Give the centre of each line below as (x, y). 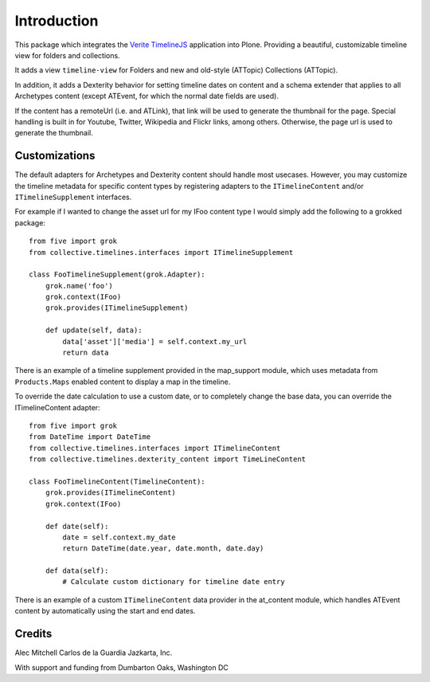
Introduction (57, 21)
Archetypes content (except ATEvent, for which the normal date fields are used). (147, 96)
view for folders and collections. (67, 55)
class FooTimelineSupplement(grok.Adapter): (117, 274)
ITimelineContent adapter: (57, 407)
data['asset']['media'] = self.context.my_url (155, 341)
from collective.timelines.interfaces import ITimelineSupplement (161, 252)
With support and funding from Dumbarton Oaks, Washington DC (121, 667)
